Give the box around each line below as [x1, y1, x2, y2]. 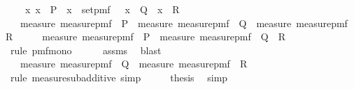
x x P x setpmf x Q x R [24, 2, 180, 16]
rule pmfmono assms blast [10, 42, 162, 57]
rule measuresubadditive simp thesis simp [10, 70, 228, 84]
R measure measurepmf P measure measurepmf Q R [6, 29, 286, 44]
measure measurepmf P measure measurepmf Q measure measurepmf [20, 15, 348, 30]
